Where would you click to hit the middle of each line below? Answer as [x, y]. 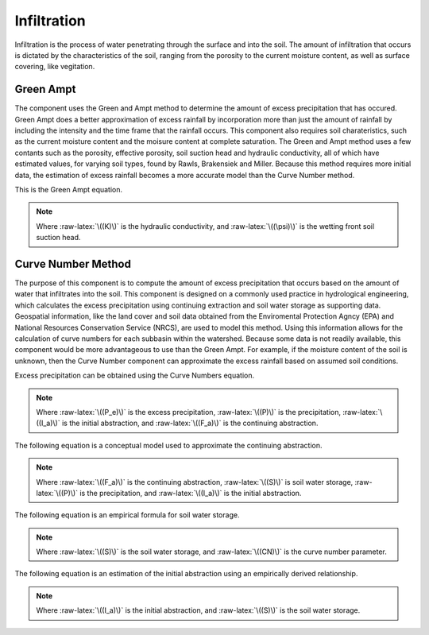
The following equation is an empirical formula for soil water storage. [127, 515]
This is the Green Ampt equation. [69, 189]
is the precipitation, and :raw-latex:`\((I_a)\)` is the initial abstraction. [191, 493]
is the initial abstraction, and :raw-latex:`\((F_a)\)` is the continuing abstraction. [190, 423]
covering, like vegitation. [55, 67]
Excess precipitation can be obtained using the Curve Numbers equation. [134, 376]
